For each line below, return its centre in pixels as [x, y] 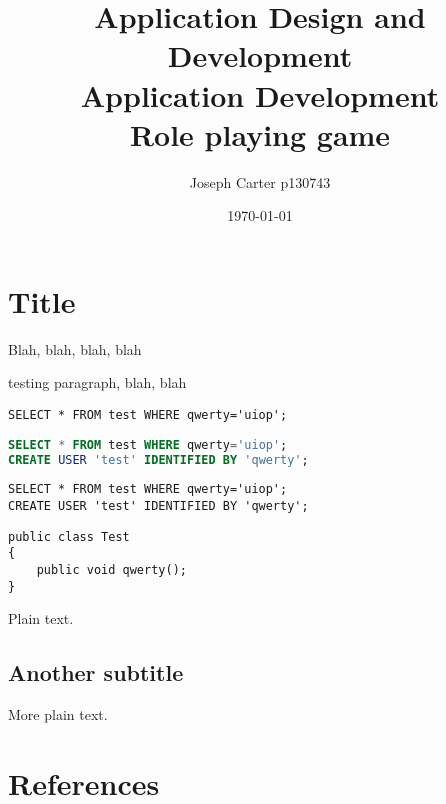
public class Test [69, 536]
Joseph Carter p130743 [260, 181]
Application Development [260, 94]
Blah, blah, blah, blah [75, 348]
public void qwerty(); [111, 570]
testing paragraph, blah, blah [97, 382]
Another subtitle [96, 672]
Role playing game [260, 133]
